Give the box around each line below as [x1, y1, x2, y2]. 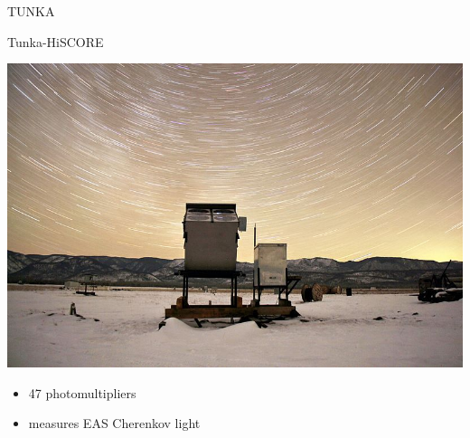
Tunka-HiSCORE [7, 32, 104, 51]
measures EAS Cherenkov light [28, 414, 201, 433]
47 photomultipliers [28, 383, 136, 402]
